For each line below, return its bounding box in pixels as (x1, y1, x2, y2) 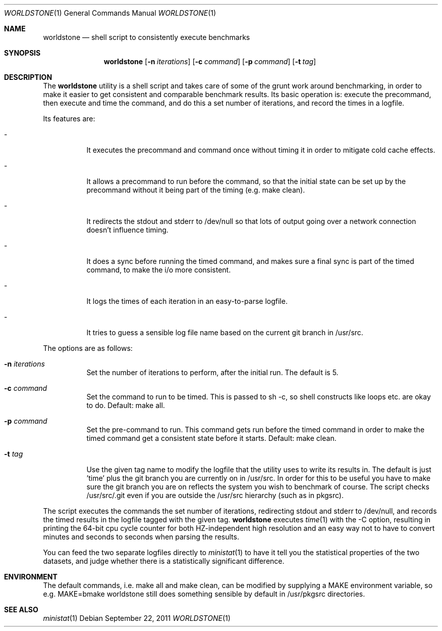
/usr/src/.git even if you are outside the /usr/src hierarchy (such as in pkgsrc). (86, 491, 344, 500)
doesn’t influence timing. (86, 226, 169, 234)
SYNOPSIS (4, 49, 41, 57)
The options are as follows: (43, 344, 133, 352)
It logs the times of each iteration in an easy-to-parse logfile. (86, 297, 288, 305)
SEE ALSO (4, 605, 38, 614)
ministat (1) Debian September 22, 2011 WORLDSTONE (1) (43, 614, 231, 622)
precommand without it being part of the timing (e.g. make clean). (86, 186, 305, 194)
